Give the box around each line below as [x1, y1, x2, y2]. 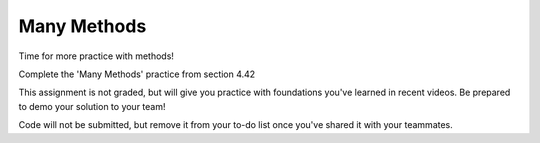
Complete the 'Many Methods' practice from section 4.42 [18, 68, 256, 80]
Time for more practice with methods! [18, 50, 175, 62]
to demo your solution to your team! [18, 100, 166, 112]
